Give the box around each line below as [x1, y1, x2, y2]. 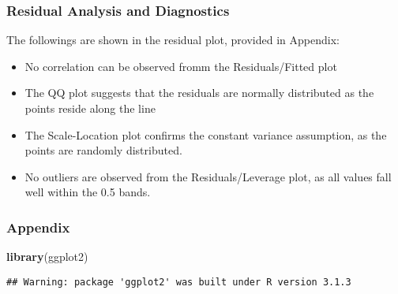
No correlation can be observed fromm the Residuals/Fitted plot [24, 58, 337, 74]
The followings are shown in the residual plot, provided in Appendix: [6, 32, 340, 48]
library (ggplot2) [6, 248, 88, 265]
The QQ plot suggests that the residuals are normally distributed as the [24, 84, 374, 101]
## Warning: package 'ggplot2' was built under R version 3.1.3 [6, 276, 351, 288]
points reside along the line [24, 100, 156, 116]
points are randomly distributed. [24, 142, 182, 158]
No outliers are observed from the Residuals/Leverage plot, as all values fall [24, 168, 392, 184]
